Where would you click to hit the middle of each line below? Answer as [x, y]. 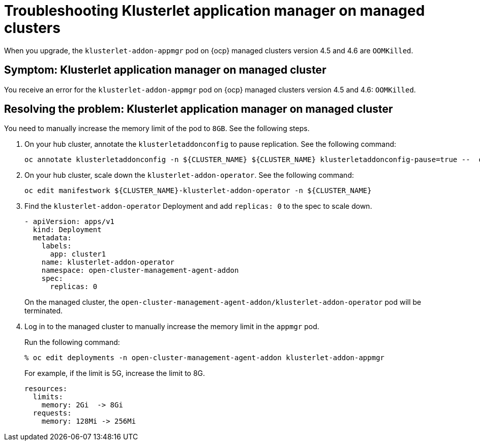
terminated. [44, 311]
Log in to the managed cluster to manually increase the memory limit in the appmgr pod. [172, 327]
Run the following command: [72, 342]
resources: [46, 389]
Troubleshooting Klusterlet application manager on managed [215, 11]
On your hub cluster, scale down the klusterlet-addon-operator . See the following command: [189, 175]
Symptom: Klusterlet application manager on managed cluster [165, 70]
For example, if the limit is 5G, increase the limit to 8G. [115, 373]
